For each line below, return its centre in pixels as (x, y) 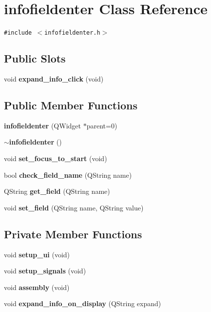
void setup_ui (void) (37, 254)
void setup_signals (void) (45, 271)
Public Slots (35, 58)
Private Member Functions (73, 234)
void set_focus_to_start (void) (56, 158)
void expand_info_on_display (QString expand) (83, 303)
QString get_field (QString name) (57, 191)
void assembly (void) (37, 287)
